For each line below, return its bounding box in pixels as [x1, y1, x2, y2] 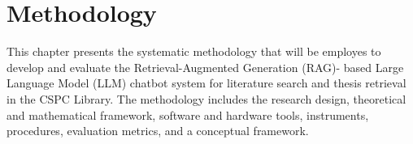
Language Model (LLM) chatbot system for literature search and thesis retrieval [7, 74, 406, 91]
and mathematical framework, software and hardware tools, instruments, [7, 106, 369, 123]
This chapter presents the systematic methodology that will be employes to [7, 43, 381, 60]
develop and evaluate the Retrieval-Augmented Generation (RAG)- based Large [7, 58, 404, 75]
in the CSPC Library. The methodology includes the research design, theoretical [7, 90, 406, 107]
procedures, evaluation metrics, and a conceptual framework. [7, 122, 309, 139]
